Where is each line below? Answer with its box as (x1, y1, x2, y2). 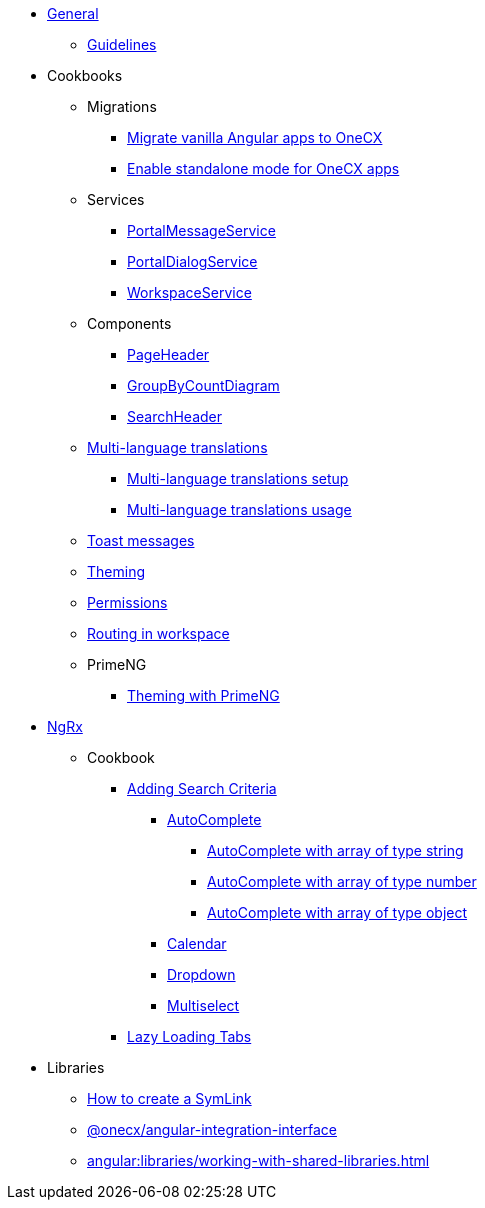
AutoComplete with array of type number (207, 873, 477, 890)
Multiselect (167, 997, 240, 1014)
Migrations (87, 98, 157, 115)
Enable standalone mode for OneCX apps (127, 160, 400, 177)
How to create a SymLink (87, 1090, 252, 1107)
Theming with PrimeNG (127, 687, 280, 704)
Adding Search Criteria (127, 780, 277, 797)
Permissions (87, 594, 168, 611)
